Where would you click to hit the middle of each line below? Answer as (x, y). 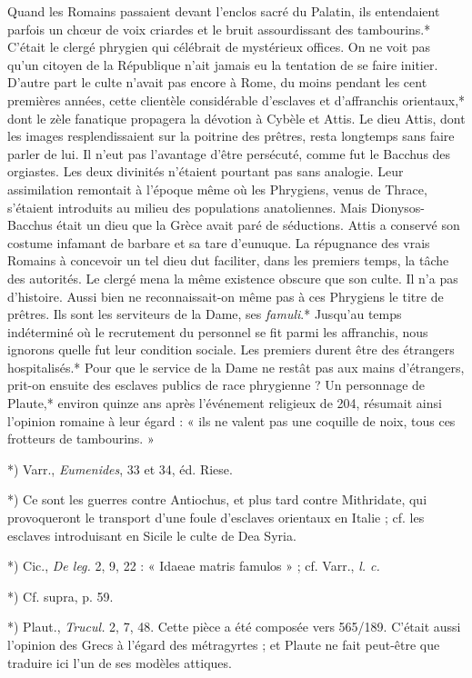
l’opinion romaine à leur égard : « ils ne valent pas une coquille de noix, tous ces (231, 420)
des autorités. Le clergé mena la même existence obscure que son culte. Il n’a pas (233, 278)
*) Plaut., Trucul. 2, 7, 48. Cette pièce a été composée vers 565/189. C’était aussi (234, 627)
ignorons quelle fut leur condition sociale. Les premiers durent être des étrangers (231, 349)
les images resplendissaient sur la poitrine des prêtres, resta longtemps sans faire (231, 136)
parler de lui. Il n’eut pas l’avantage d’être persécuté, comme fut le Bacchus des (229, 153)
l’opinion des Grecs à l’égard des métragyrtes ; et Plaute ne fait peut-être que (224, 644)
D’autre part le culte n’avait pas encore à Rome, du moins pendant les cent (217, 82)
